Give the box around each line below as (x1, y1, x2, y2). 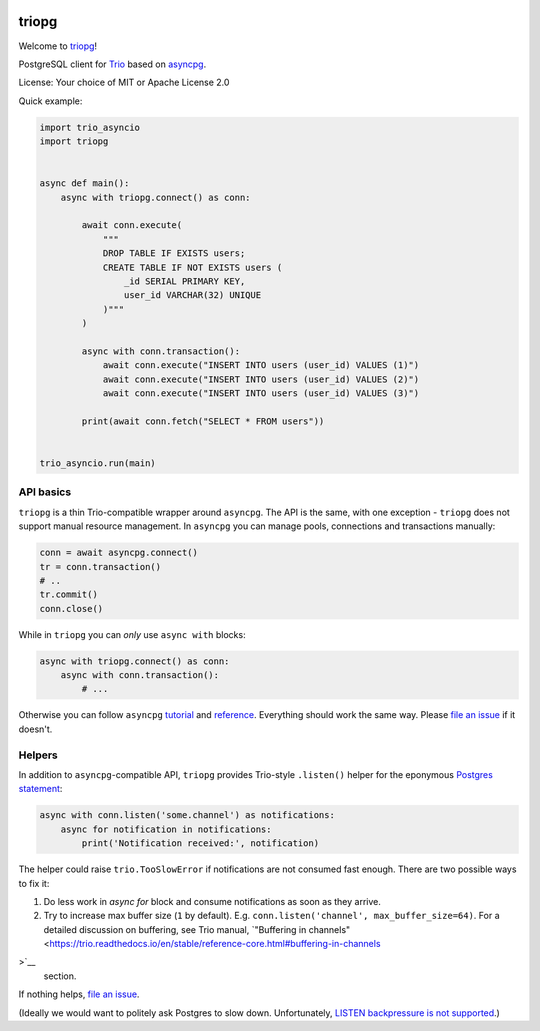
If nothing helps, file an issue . (18, 988, 140, 1000)
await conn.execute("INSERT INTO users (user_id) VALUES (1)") (102, 360, 420, 371)
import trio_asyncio (39, 121, 140, 133)
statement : (18, 783, 63, 795)
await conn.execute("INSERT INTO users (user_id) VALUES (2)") (102, 373, 420, 385)
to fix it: (18, 877, 50, 889)
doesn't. (18, 723, 53, 735)
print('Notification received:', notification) (81, 838, 320, 849)
